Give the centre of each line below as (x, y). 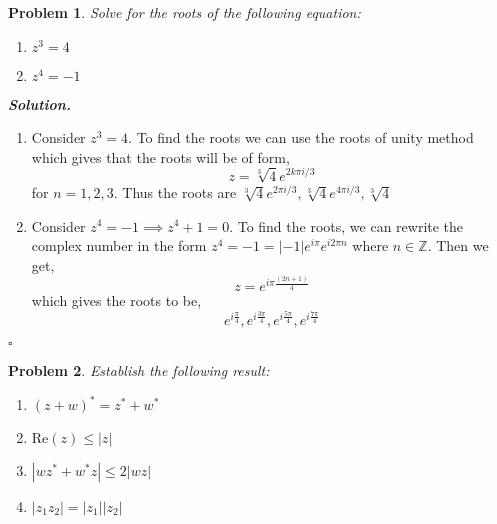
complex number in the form (119, 245)
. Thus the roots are (175, 191)
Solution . (39, 103)
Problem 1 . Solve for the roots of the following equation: (184, 12)
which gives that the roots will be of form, (160, 156)
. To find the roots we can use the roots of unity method (301, 137)
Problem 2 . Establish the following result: (139, 369)
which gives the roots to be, (116, 300)
